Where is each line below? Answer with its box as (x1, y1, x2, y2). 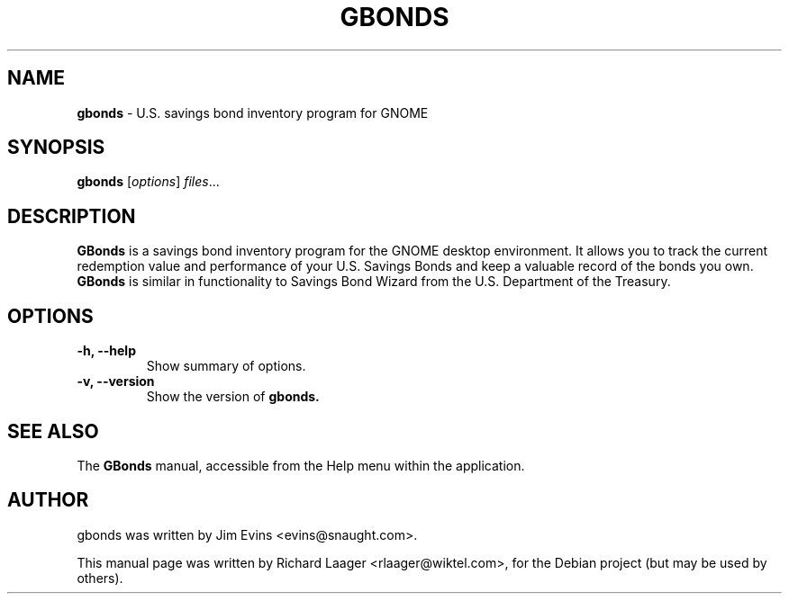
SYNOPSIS (7, 136, 105, 159)
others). (77, 570, 123, 586)
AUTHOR (7, 489, 89, 512)
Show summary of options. (146, 358, 306, 374)
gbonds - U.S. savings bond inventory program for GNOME (77, 104, 429, 121)
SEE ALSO (7, 419, 99, 443)
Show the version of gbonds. (146, 389, 320, 405)
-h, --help (77, 343, 136, 359)
